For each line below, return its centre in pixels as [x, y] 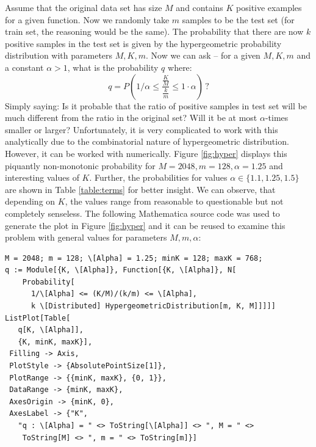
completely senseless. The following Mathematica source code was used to [142, 213]
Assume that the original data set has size [84, 7]
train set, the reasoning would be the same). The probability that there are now [154, 31]
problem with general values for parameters [86, 237]
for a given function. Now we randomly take [87, 19]
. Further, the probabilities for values [158, 177]
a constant [24, 67]
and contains [199, 7]
